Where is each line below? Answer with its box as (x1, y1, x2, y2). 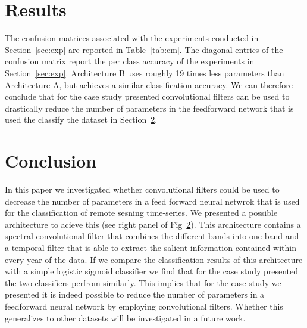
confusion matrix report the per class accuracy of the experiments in (5, 55, 255, 67)
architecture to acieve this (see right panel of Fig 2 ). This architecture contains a (5, 218, 301, 230)
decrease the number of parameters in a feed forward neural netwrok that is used (5, 194, 300, 207)
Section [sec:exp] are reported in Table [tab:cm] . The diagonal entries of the (5, 43, 283, 55)
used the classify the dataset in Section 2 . (5, 113, 158, 126)
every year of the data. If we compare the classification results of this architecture (5, 253, 303, 265)
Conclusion (5, 148, 97, 173)
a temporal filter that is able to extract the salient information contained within (5, 241, 296, 253)
